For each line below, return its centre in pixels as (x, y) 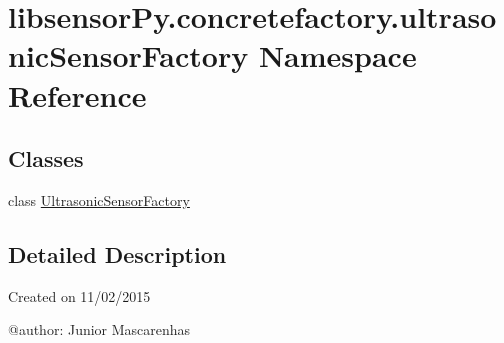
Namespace (337, 55)
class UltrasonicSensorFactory (99, 199)
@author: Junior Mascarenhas (99, 329)
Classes (46, 158)
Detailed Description (117, 253)
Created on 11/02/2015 (79, 295)
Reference (77, 94)
